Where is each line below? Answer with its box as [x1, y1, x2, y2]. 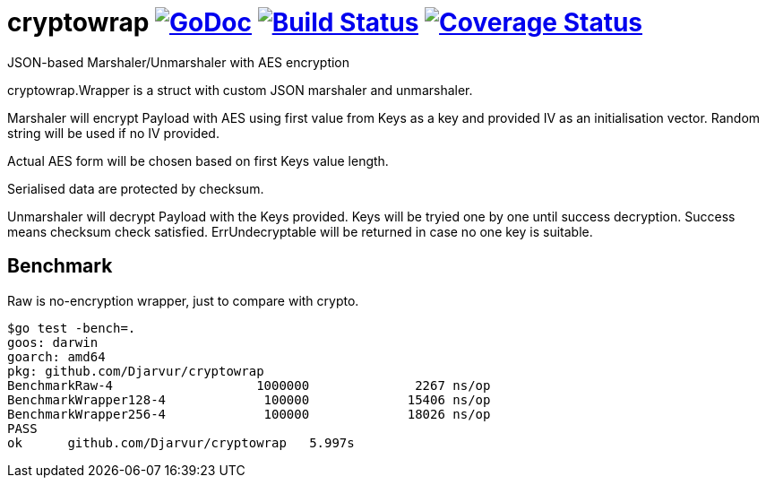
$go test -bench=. [7, 320, 136, 335]
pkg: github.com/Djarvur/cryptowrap [7, 363, 264, 378]
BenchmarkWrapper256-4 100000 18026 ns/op [7, 406, 491, 421]
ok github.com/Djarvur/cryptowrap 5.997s [7, 435, 355, 450]
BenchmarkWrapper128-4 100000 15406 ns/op [7, 392, 491, 407]
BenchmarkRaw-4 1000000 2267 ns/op [7, 377, 491, 393]
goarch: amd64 [7, 349, 106, 364]
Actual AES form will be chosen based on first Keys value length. [7, 152, 389, 169]
